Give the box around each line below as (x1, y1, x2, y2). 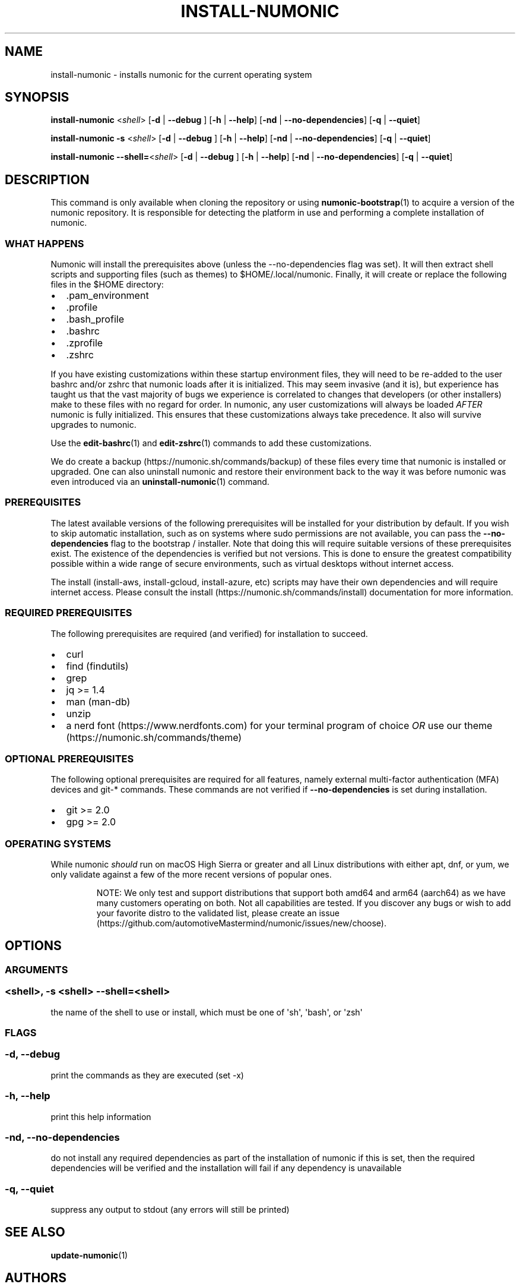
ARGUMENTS (5, 963, 68, 976)
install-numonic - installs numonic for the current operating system (50, 69, 312, 80)
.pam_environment (66, 289, 149, 302)
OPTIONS (5, 938, 62, 954)
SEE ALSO (5, 1225, 65, 1240)
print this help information (50, 1111, 151, 1122)
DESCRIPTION (5, 172, 90, 187)
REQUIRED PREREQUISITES (5, 607, 132, 619)
